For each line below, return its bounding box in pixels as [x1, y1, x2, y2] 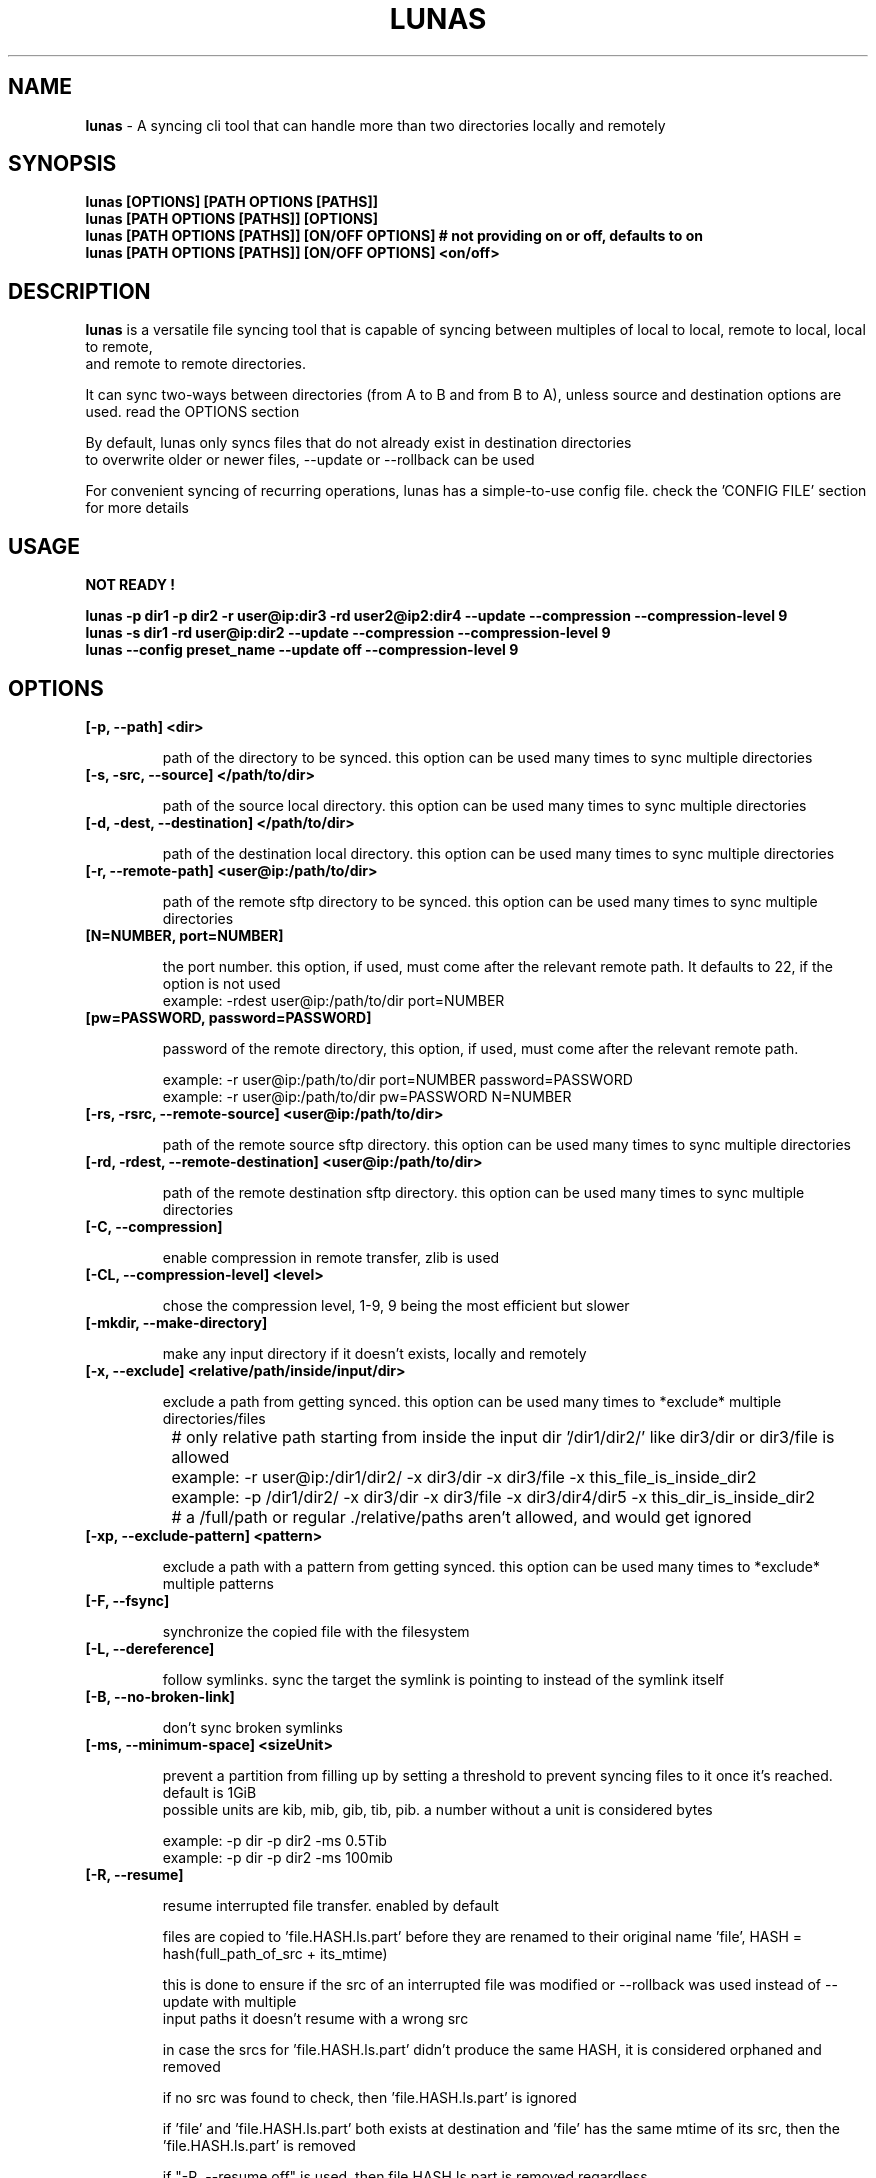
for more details [85, 499, 189, 517]
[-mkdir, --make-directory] [85, 1313, 268, 1331]
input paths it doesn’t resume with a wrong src [162, 2009, 469, 2027]
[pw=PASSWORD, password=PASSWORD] [85, 1008, 372, 1026]
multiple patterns [162, 1574, 274, 1592]
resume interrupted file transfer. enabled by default [162, 1896, 499, 1914]
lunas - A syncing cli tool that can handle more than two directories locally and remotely [85, 116, 666, 134]
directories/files [162, 1409, 266, 1427]
